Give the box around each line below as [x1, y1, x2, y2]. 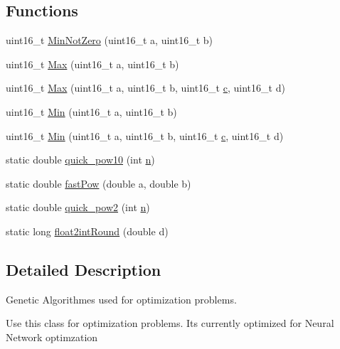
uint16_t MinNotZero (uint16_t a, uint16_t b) [6, 33, 213, 48]
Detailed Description [6, 258, 161, 280]
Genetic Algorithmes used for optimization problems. [6, 291, 237, 306]
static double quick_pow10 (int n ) [6, 152, 155, 167]
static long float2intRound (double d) [6, 223, 169, 238]
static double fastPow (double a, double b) [6, 176, 191, 190]
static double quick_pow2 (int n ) [6, 200, 150, 215]
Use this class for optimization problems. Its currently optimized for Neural [6, 316, 334, 331]
